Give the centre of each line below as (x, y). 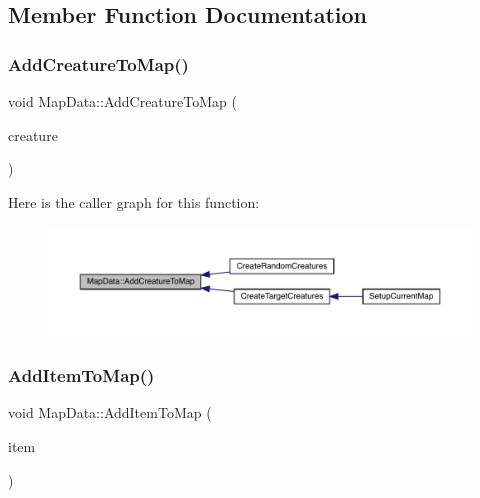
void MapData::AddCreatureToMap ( (122, 101)
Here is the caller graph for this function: (134, 201)
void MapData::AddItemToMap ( (110, 412)
